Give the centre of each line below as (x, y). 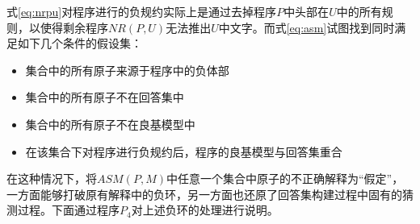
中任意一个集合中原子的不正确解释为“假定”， (285, 178)
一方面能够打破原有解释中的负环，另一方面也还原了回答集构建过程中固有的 (204, 194)
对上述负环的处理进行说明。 (205, 210)
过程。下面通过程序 (68, 210)
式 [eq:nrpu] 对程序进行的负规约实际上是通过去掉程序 (142, 11)
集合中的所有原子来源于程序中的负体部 (127, 70)
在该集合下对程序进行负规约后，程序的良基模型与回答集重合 (184, 151)
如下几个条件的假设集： (80, 43)
